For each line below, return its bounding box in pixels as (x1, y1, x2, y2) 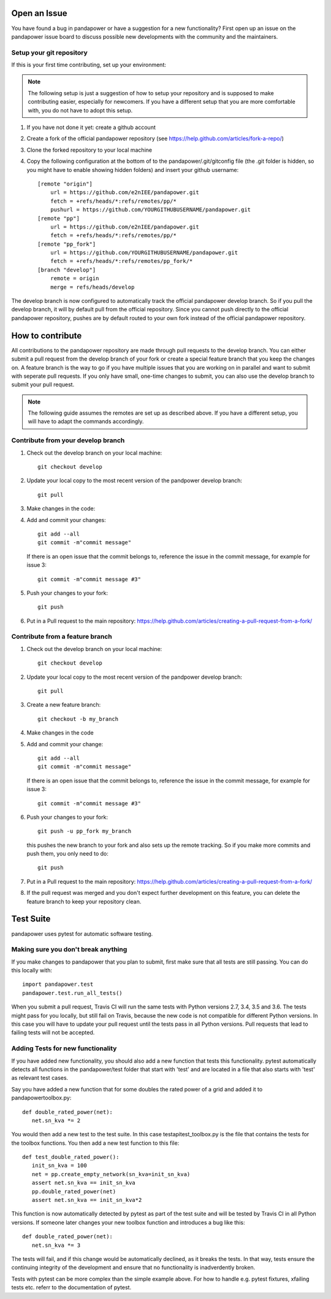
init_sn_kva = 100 (31, 1162, 87, 1169)
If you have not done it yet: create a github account (26, 123, 156, 131)
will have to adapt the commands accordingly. (28, 418, 144, 425)
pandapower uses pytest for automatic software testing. (11, 930, 153, 937)
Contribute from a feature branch (11, 633, 113, 641)
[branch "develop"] (37, 266, 96, 273)
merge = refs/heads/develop (50, 283, 135, 291)
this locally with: (11, 967, 52, 974)
